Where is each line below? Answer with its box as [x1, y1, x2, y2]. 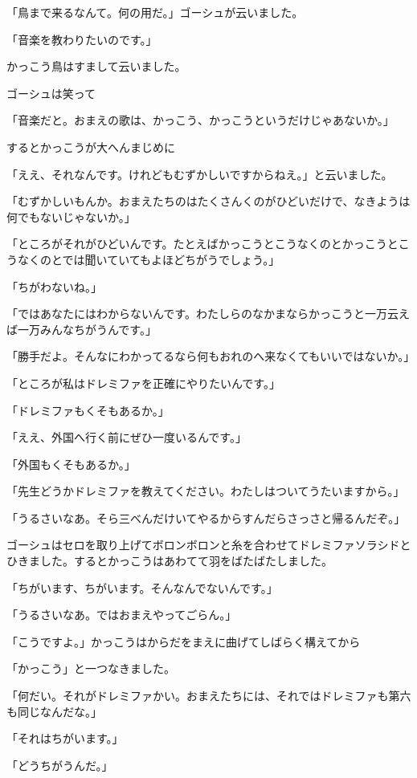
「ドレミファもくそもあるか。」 [6, 401, 170, 418]
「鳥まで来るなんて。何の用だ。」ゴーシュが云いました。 [6, 4, 304, 20]
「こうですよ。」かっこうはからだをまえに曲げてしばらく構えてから [6, 633, 361, 650]
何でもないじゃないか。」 [6, 208, 136, 225]
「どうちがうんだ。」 [6, 756, 113, 773]
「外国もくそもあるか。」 [6, 455, 136, 472]
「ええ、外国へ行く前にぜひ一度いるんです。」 [6, 429, 247, 446]
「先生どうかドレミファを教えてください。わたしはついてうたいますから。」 [6, 483, 405, 499]
